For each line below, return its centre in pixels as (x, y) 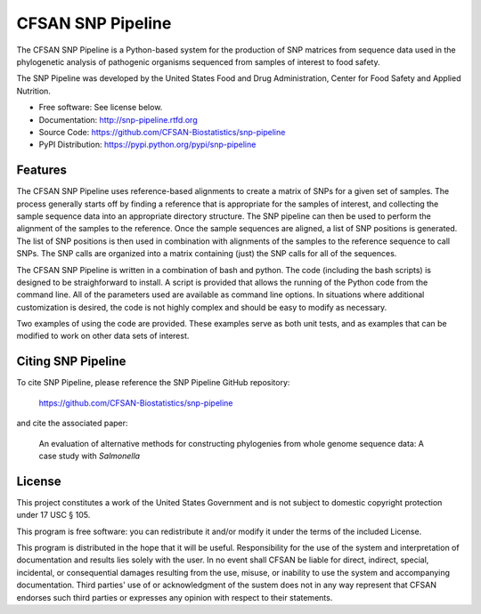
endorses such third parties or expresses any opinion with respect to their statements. (175, 597)
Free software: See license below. (101, 108)
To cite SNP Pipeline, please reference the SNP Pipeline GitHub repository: (153, 383)
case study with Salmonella (90, 456)
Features (41, 170)
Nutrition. (33, 91)
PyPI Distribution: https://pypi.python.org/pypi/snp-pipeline (147, 145)
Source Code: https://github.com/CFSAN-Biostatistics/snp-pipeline (162, 132)
